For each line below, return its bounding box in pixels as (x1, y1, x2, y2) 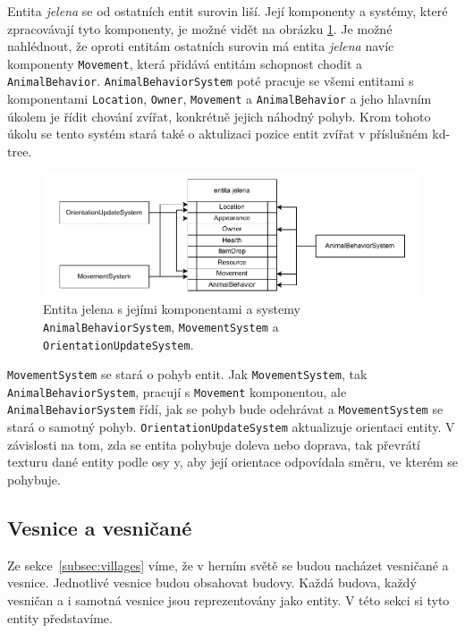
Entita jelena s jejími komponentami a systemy (43, 300, 300, 318)
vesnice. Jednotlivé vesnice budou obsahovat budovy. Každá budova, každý (7, 573, 417, 592)
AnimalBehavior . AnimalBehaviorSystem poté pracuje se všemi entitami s (7, 72, 414, 90)
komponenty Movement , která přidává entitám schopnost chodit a (7, 54, 363, 72)
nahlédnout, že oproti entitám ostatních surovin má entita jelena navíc (7, 37, 394, 55)
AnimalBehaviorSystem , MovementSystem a (43, 316, 279, 335)
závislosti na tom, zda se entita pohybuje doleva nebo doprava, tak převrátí (7, 435, 420, 453)
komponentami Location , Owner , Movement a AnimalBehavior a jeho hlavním (7, 89, 432, 108)
